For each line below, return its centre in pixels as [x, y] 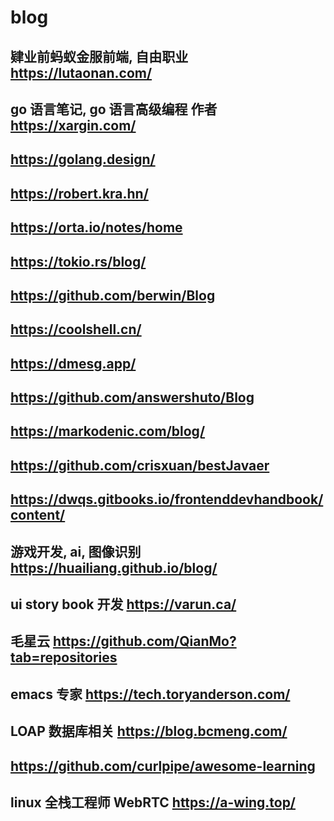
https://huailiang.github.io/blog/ [114, 567]
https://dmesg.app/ [73, 363]
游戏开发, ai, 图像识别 [76, 551]
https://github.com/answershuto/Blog [132, 397]
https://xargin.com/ [73, 125]
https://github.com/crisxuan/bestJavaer [140, 465]
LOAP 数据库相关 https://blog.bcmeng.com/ [149, 731]
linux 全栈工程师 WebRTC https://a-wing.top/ [153, 802]
